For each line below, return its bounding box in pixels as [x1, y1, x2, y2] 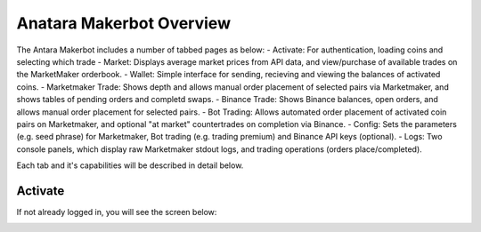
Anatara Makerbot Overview [16, 13, 232, 33]
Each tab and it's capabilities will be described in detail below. [16, 160, 244, 171]
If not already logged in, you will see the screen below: [16, 206, 217, 217]
